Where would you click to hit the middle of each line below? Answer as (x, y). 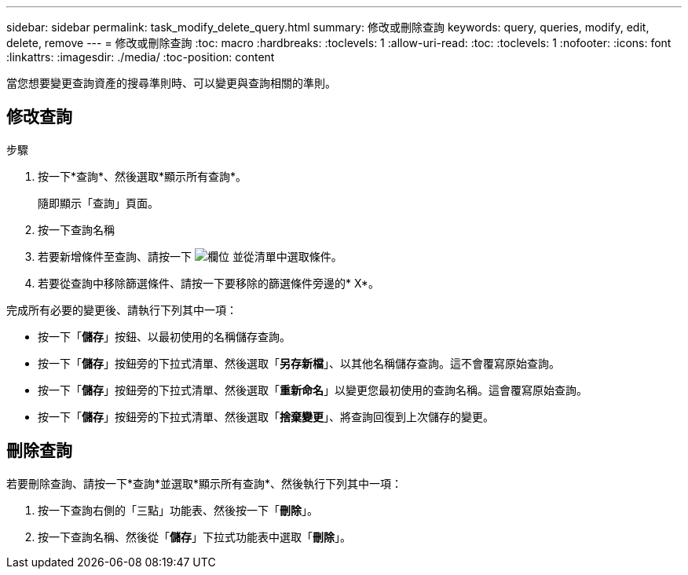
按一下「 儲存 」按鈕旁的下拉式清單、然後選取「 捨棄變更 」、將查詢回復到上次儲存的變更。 (266, 416)
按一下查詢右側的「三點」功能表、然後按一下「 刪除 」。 (178, 510)
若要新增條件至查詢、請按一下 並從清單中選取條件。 (190, 256)
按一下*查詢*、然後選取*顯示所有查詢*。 (143, 176)
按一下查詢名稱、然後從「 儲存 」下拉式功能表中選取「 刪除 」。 (194, 537)
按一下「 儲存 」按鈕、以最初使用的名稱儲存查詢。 (164, 336)
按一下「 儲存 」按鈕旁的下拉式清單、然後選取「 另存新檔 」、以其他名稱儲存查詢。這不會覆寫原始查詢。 (299, 363)
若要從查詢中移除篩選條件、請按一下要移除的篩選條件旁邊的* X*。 (209, 283)
